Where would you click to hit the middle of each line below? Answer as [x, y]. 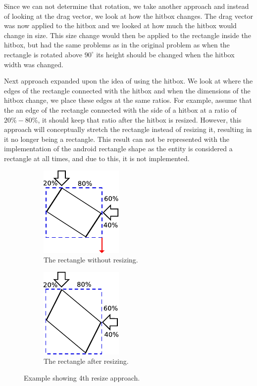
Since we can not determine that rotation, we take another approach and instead [127, 6]
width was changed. [34, 64]
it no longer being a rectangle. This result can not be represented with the [117, 139]
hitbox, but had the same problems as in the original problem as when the [117, 45]
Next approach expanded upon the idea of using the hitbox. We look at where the [128, 81]
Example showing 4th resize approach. [82, 377]
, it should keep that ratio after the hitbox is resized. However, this [140, 119]
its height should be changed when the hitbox [165, 54]
